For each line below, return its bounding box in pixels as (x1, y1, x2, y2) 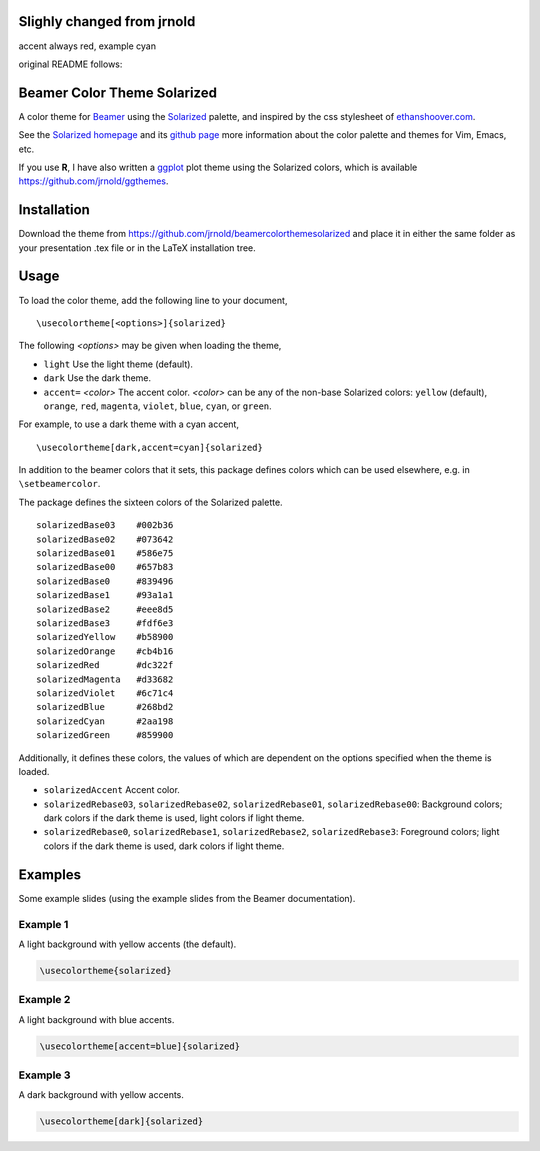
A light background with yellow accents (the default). (18, 938, 237, 950)
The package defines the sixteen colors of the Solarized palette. (18, 496, 284, 508)
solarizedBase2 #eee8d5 (36, 603, 174, 615)
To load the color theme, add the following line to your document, (18, 294, 288, 306)
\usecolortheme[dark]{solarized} (39, 1116, 204, 1127)
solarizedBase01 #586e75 (36, 548, 174, 559)
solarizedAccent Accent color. (43, 784, 180, 796)
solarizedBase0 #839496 (36, 575, 174, 587)
